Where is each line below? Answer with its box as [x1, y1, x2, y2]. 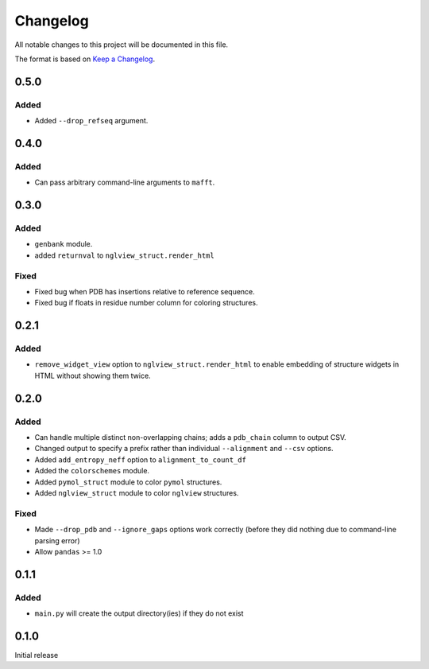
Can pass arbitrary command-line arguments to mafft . [34, 177, 215, 187]
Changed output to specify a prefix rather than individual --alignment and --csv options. [34, 444, 334, 453]
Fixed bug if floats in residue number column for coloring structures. [34, 298, 258, 308]
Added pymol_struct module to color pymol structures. [34, 477, 222, 487]
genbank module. [34, 239, 93, 249]
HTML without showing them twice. [34, 371, 151, 380]
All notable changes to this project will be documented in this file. [14, 40, 229, 49]
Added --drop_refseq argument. [34, 116, 149, 126]
